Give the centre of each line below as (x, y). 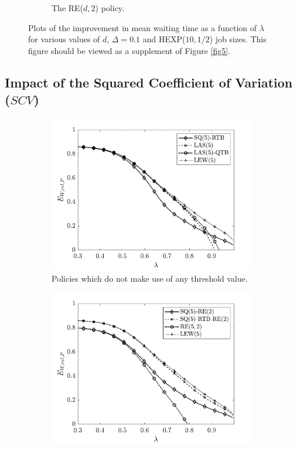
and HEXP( (164, 39)
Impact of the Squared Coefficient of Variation (149, 82)
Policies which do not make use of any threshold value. (150, 278)
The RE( (68, 8)
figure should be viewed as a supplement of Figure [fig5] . (129, 50)
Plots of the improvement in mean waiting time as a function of (143, 27)
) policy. (110, 8)
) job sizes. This (238, 39)
